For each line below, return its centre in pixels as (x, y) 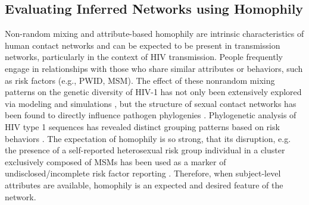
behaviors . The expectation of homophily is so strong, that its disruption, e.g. (148, 138)
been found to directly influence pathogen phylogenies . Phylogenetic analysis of (151, 115)
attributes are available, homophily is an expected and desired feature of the (144, 184)
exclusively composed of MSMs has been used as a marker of (116, 161)
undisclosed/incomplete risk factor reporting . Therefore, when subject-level (143, 173)
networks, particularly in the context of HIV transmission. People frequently (144, 57)
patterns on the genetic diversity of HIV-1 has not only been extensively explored (153, 92)
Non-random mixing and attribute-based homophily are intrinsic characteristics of (154, 34)
